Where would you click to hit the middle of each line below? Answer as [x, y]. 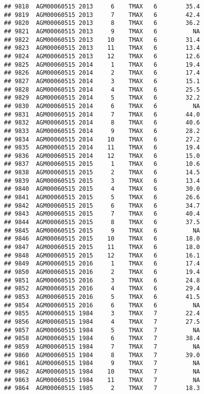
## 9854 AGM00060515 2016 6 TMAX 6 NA [102, 305]
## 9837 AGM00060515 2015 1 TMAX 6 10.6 [102, 164]
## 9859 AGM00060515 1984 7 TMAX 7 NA [102, 346]
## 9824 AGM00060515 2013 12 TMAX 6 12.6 [102, 56]
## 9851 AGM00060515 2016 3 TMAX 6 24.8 [102, 280]
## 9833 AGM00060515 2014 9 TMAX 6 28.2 [102, 131]
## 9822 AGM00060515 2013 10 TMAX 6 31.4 [102, 40]
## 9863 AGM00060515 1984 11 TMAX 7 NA [102, 380]
